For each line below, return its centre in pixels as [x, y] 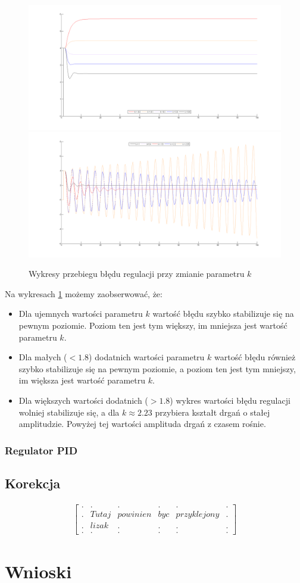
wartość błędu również [255, 357]
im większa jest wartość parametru [82, 380]
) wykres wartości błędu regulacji [230, 400]
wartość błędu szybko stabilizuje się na [223, 314]
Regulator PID [41, 450]
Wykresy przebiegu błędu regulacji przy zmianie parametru [137, 274]
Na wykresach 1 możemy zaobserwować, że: [84, 293]
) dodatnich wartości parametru [147, 357]
